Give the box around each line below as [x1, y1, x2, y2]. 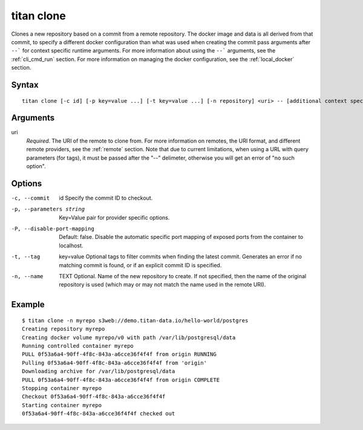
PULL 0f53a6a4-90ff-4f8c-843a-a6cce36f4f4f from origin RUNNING [22, 351, 217, 358]
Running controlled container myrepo [22, 342, 134, 349]
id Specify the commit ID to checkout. [59, 194, 153, 201]
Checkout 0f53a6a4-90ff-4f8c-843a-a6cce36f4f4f [22, 393, 166, 400]
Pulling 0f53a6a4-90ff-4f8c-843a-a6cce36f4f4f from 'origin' [22, 359, 207, 366]
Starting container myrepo [22, 402, 102, 408]
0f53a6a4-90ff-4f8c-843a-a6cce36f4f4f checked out [22, 410, 175, 417]
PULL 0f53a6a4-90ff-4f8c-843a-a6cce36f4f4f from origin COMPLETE [22, 376, 220, 383]
